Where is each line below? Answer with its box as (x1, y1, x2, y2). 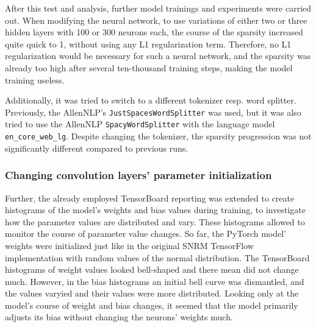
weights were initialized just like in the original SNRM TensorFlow (5, 239, 254, 251)
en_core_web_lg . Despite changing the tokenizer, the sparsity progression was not (5, 130, 312, 142)
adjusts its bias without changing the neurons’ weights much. (5, 311, 233, 323)
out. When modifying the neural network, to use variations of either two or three (5, 13, 307, 26)
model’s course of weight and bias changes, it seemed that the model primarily (5, 298, 298, 311)
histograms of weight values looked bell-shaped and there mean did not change (5, 263, 299, 276)
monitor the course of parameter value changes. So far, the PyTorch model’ (5, 227, 287, 240)
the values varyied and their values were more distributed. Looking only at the (5, 287, 299, 300)
